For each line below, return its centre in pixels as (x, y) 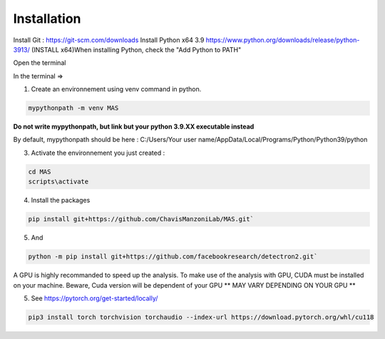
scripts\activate (58, 182)
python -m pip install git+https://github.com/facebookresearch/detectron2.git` (173, 257)
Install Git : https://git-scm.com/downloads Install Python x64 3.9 (109, 40)
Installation (47, 19)
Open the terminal (40, 63)
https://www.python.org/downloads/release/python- (283, 40)
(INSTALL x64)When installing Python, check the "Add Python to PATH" (136, 49)
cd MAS (40, 172)
